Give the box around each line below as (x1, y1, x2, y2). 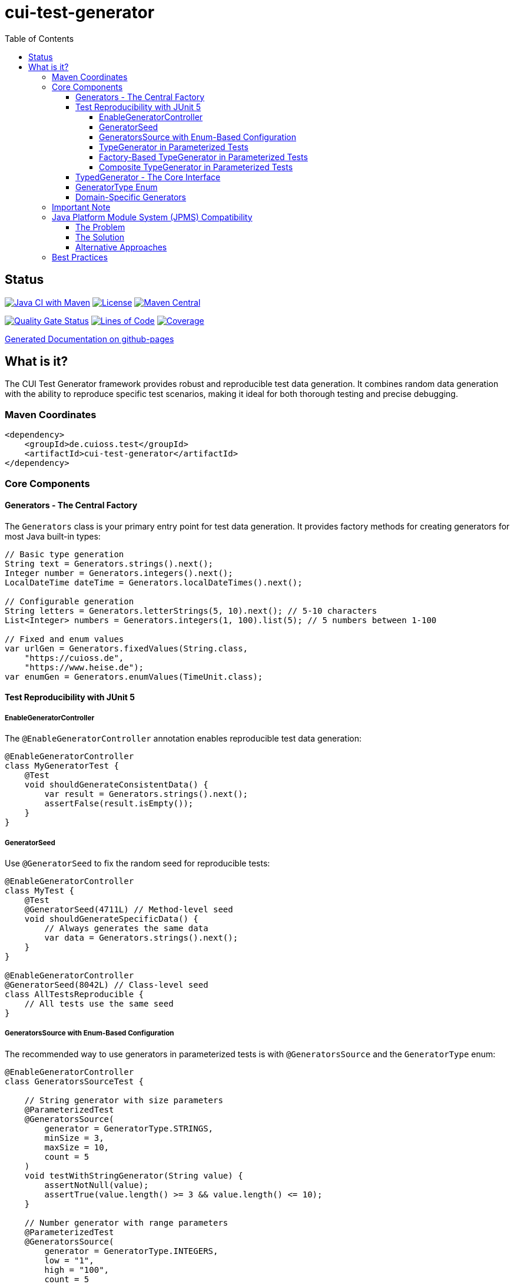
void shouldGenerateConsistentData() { (24, 780, 208, 790)
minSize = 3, (44, 1133, 104, 1143)
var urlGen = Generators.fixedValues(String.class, (5, 643, 248, 653)
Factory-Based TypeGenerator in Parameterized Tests (99, 151, 308, 162)
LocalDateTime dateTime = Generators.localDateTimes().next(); (5, 577, 303, 587)
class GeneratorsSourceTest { (5, 1076, 144, 1086)
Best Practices (52, 251, 108, 262)
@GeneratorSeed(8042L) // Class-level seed (5, 979, 208, 990)
